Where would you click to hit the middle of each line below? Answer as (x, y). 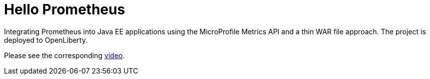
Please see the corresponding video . (64, 55)
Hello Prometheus (65, 9)
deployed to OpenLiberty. (46, 40)
